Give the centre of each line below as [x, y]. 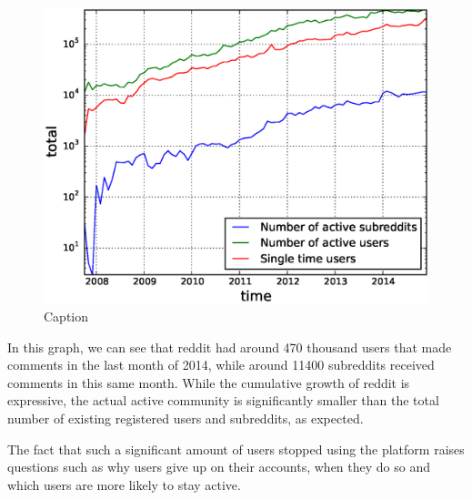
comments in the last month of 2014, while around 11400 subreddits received [221, 365]
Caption [66, 316]
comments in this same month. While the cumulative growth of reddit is [209, 382]
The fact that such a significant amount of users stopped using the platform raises [236, 449]
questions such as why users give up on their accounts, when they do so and [219, 467]
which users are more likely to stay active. [124, 484]
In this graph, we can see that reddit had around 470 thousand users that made [230, 347]
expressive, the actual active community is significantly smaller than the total [223, 400]
